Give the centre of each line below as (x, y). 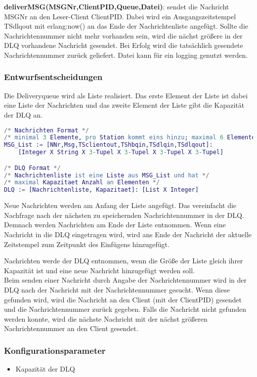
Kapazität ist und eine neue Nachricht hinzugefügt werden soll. (100, 270)
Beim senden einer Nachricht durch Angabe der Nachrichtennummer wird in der (125, 280)
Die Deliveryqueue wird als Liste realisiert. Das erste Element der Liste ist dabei (126, 95)
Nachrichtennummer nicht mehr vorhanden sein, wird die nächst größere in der (123, 35)
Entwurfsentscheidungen (53, 77)
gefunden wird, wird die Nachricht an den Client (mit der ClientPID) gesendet (123, 299)
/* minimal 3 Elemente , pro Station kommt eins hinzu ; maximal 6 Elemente (130, 138)
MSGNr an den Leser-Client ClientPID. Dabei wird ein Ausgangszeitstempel (120, 16)
